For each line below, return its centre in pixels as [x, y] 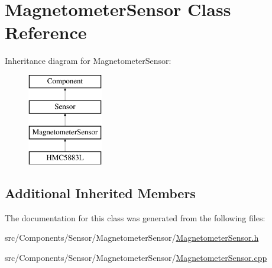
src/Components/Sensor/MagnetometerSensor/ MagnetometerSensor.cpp [136, 258]
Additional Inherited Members [100, 193]
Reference [46, 32]
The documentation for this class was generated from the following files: [135, 217]
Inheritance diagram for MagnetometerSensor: [88, 61]
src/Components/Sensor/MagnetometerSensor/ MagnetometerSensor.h [132, 238]
